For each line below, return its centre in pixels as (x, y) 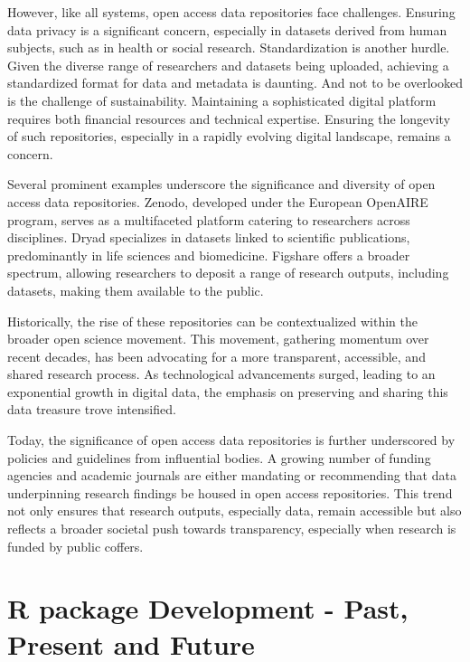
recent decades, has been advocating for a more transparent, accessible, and (216, 356)
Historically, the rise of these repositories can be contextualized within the (212, 321)
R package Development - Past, (208, 608)
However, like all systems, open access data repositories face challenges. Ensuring (231, 12)
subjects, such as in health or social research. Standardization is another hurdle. (229, 47)
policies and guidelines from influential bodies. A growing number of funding (219, 457)
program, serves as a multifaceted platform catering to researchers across (209, 219)
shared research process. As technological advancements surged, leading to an (221, 374)
